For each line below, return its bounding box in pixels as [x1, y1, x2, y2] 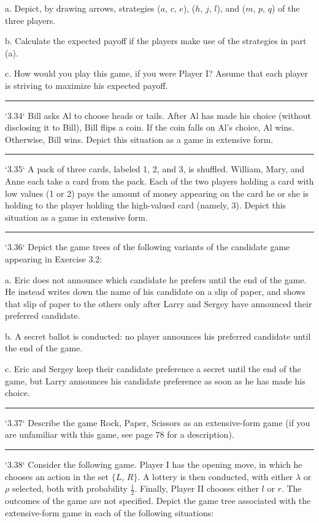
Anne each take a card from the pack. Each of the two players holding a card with [5, 174, 314, 187]
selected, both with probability [12, 482, 128, 495]
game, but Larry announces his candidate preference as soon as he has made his [5, 374, 306, 387]
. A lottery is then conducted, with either [137, 470, 293, 483]
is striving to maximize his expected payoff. [5, 78, 168, 91]
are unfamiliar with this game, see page [5, 428, 153, 441]
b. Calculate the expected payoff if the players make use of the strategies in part [5, 34, 307, 47]
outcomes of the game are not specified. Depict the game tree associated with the [5, 494, 311, 507]
